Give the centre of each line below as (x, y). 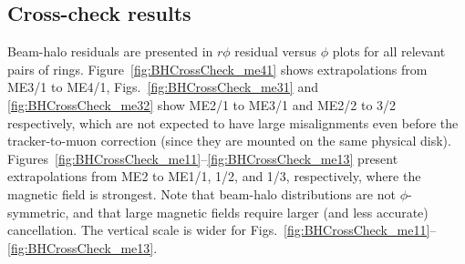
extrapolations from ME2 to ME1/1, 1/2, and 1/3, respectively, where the (214, 176)
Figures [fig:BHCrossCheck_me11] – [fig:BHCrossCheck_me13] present (203, 158)
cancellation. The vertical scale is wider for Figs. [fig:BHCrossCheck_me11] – (222, 230)
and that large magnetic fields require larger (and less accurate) (251, 212)
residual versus (276, 51)
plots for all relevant (389, 51)
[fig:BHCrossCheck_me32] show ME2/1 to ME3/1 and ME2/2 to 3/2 (202, 104)
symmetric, (38, 212)
